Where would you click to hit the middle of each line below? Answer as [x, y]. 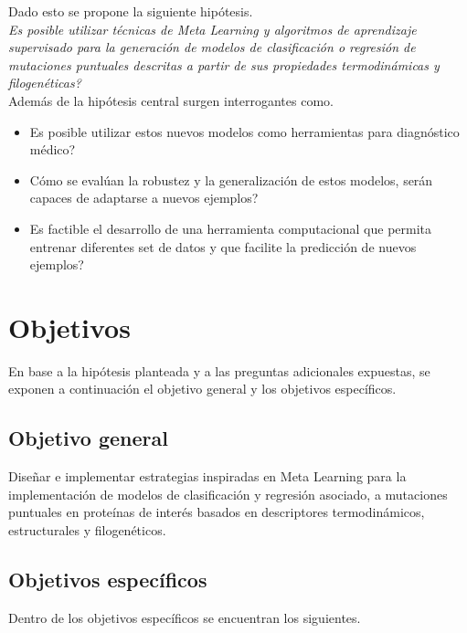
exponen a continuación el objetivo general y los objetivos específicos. [202, 389]
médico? [53, 149]
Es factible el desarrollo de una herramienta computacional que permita [231, 228]
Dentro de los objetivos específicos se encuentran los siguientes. [185, 617]
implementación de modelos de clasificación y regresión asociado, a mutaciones [228, 494]
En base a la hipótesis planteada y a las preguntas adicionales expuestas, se [219, 370]
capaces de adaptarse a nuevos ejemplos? [144, 198]
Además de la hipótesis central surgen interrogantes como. [171, 100]
